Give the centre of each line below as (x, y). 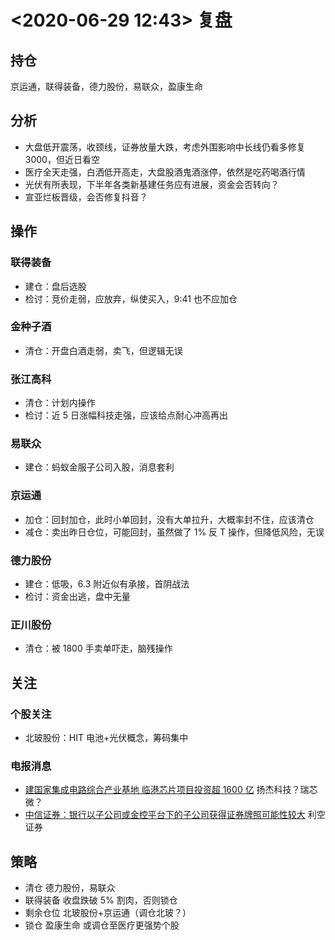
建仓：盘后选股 (55, 286)
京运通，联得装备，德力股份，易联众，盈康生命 (106, 86)
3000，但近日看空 (62, 159)
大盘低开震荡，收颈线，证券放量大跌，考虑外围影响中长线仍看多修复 (165, 147)
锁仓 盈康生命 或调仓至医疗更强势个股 (102, 925)
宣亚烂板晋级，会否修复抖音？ (86, 197)
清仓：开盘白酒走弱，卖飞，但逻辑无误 (103, 350)
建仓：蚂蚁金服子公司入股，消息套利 (99, 467)
